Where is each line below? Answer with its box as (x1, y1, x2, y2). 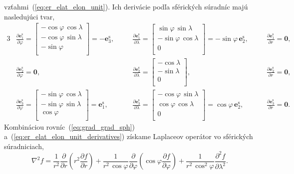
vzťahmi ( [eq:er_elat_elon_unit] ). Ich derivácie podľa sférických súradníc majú (4, 1, 248, 11)
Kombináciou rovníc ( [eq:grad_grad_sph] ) (4, 121, 135, 132)
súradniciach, (4, 141, 44, 151)
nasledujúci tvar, (4, 11, 55, 21)
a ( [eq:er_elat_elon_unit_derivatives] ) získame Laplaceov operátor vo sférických (4, 131, 253, 142)
